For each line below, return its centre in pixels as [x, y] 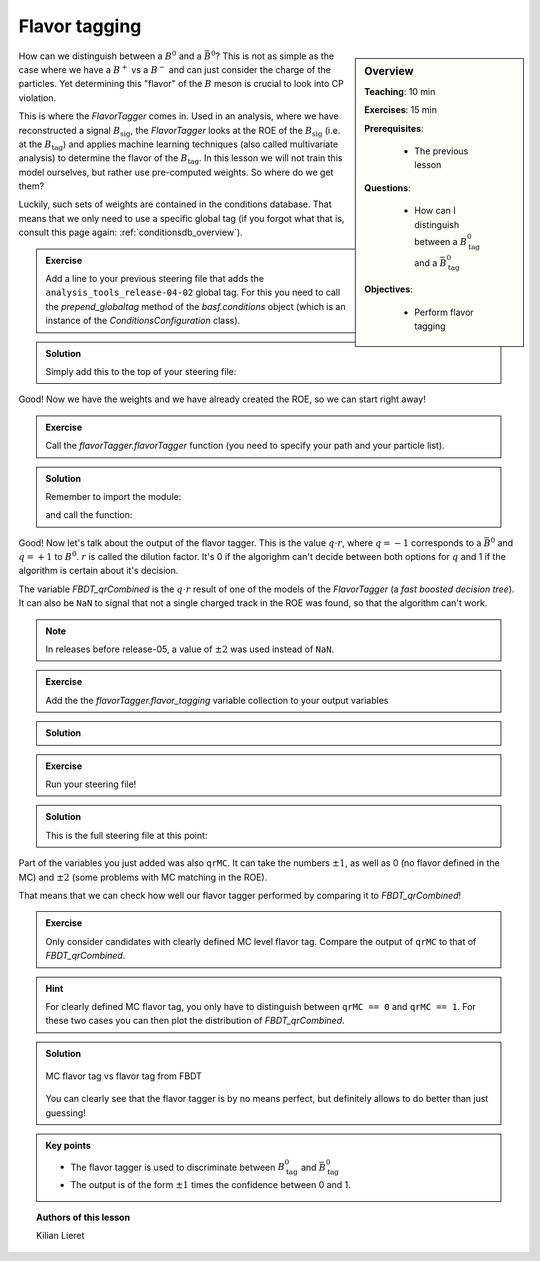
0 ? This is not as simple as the [272, 55]
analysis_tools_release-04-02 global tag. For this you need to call [193, 292]
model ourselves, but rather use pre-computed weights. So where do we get [176, 172]
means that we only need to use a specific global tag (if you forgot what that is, [181, 218]
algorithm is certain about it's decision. [98, 571]
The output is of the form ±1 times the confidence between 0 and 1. [211, 1185]
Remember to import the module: [113, 496]
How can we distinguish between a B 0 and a [110, 55]
